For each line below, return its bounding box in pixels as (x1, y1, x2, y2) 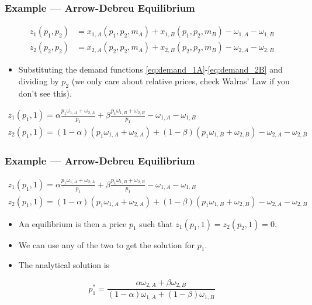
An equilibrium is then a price (18, 217, 127, 229)
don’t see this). (18, 87, 72, 99)
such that (139, 217, 173, 229)
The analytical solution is (18, 259, 110, 271)
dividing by (18, 74, 59, 87)
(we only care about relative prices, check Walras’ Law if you (71, 74, 290, 87)
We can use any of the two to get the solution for (18, 238, 195, 251)
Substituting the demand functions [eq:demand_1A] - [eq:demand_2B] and (18, 63, 283, 76)
